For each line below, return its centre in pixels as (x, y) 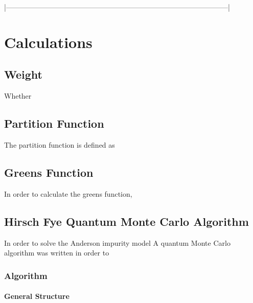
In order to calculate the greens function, (68, 193)
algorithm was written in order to (57, 253)
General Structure (37, 296)
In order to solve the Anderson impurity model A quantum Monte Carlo (117, 242)
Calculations (48, 42)
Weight (23, 74)
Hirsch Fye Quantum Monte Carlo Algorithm (126, 221)
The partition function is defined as (60, 144)
